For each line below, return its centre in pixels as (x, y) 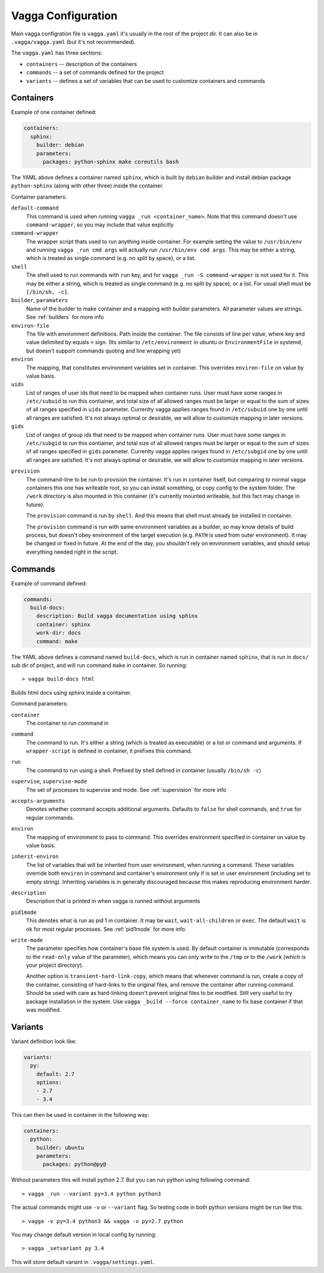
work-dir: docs (58, 633)
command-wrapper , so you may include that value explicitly (100, 225)
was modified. (43, 1010)
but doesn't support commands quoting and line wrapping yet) (103, 351)
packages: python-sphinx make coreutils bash (111, 162)
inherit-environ (35, 857)
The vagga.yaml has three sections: (57, 53)
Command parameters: (40, 704)
